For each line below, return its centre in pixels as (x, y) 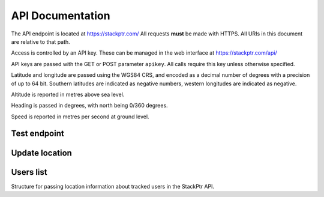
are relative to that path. (40, 41)
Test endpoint (37, 134)
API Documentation (61, 16)
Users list (29, 172)
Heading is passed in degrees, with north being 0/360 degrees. (89, 106)
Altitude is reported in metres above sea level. (68, 94)
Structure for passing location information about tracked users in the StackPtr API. (113, 186)
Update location (41, 153)
